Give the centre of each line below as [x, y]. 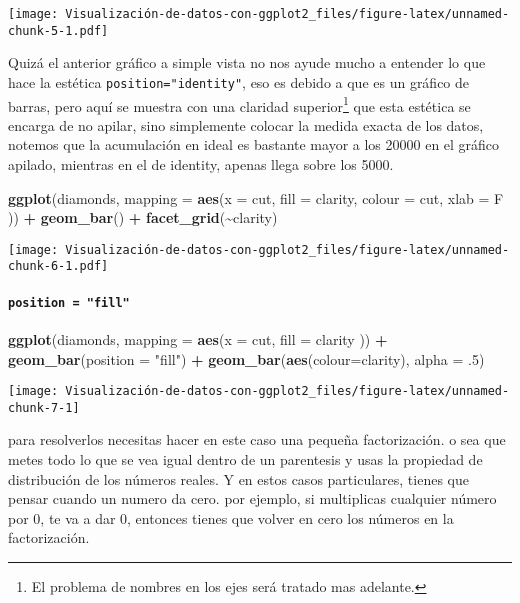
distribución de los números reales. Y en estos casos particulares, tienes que [238, 478]
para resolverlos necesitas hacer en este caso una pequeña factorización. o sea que [257, 439]
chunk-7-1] [44, 407]
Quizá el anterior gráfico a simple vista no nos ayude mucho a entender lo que [247, 62]
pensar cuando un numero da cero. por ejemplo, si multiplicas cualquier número [252, 498]
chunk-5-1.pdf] [58, 30]
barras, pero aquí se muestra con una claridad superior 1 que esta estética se [239, 104]
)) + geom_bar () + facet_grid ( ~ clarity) [143, 217]
